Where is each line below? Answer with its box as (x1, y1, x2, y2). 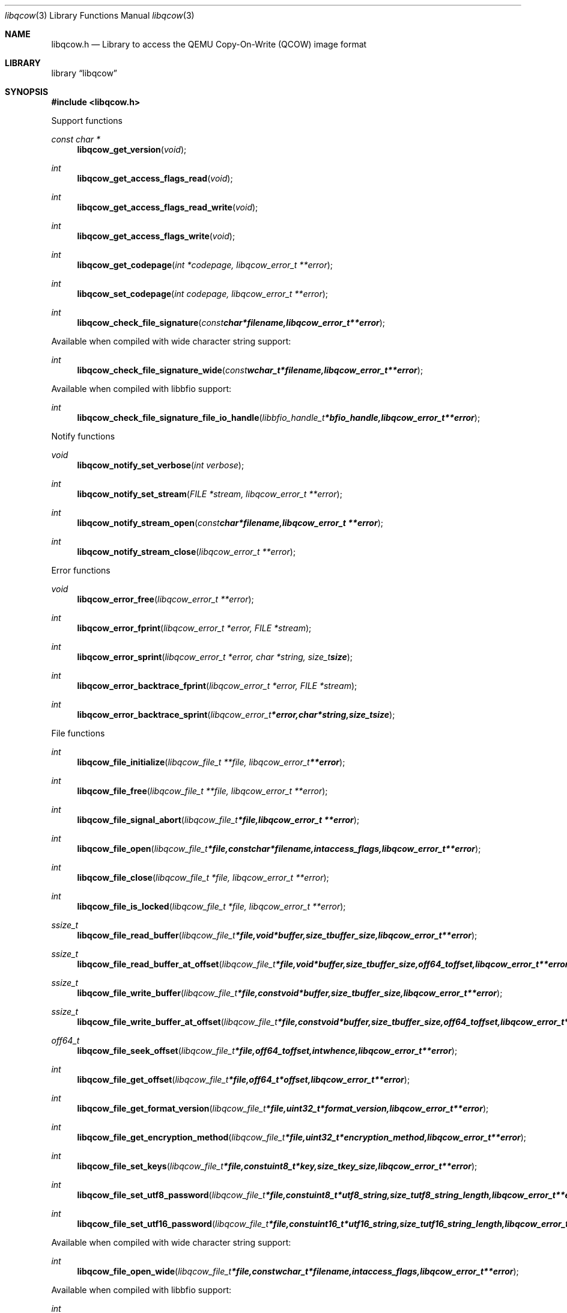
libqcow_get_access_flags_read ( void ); (77, 173, 233, 183)
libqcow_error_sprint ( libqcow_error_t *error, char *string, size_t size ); (77, 652, 353, 662)
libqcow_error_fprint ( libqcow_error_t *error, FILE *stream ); (77, 623, 312, 633)
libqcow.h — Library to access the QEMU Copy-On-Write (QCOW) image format (51, 39, 367, 49)
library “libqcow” (51, 68, 118, 78)
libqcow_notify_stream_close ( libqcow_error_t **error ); (77, 546, 296, 557)
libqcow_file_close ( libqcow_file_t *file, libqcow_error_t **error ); (77, 872, 329, 883)
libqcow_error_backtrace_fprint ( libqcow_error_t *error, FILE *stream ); (77, 681, 357, 691)
